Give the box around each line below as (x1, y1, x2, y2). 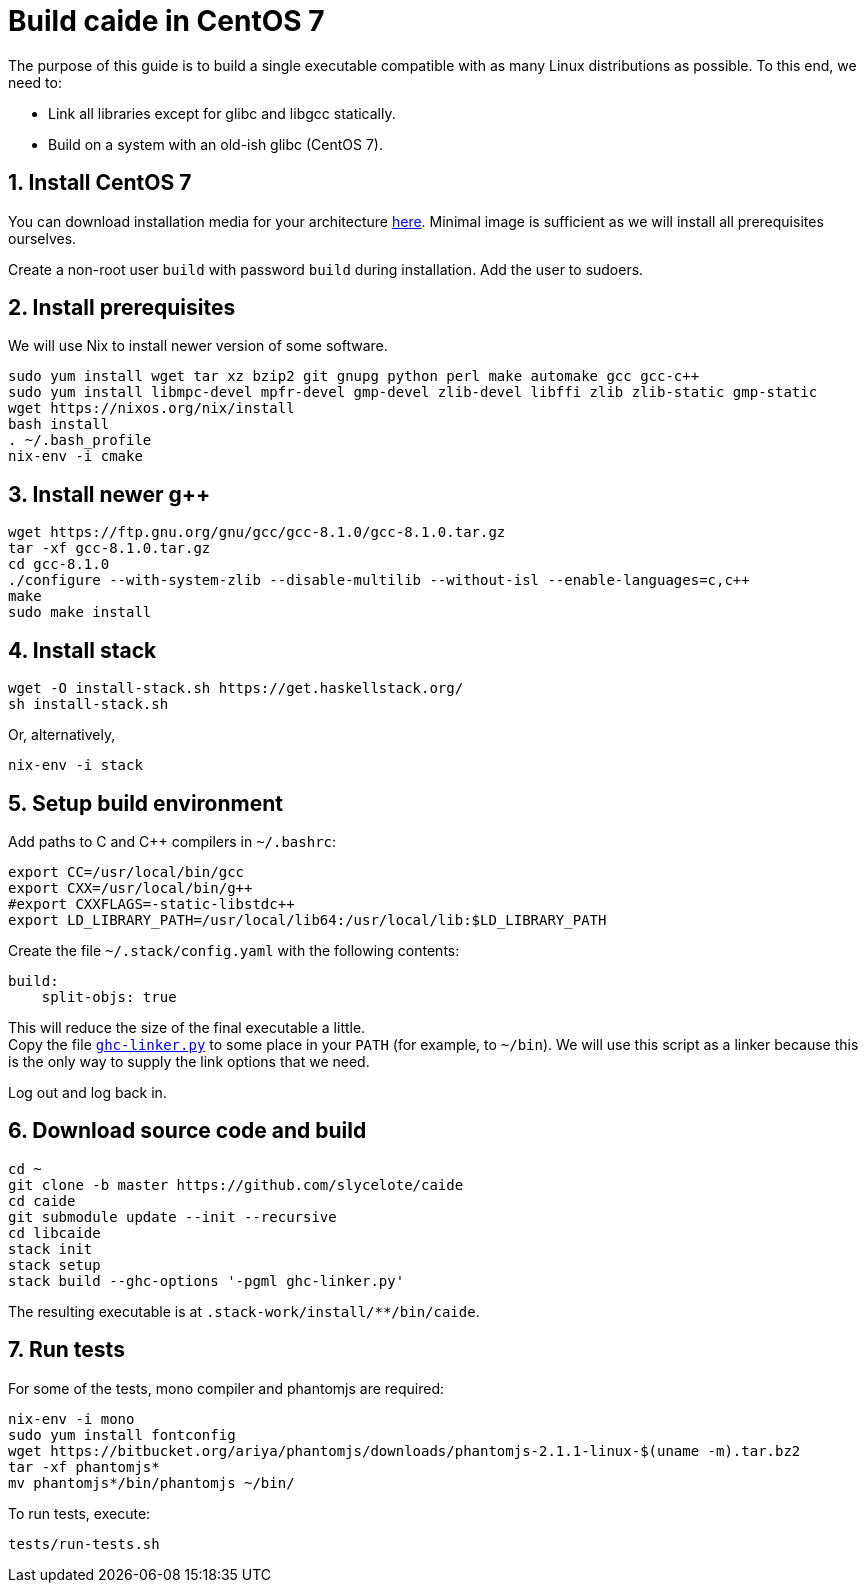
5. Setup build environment (8, 790, 283, 816)
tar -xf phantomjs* (8, 1458, 160, 1475)
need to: (8, 73, 62, 91)
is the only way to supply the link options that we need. (8, 1052, 370, 1070)
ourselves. (8, 229, 77, 247)
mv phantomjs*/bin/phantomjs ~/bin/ (8, 1474, 295, 1491)
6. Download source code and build (8, 1118, 367, 1144)
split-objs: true (41, 988, 177, 1005)
